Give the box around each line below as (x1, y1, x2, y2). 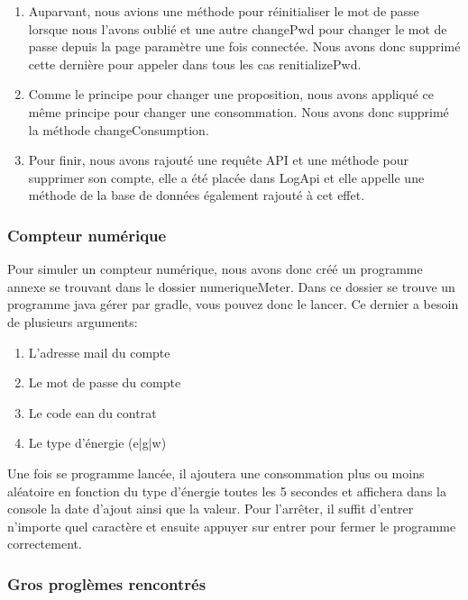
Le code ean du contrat (28, 403, 157, 422)
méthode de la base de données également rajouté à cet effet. (28, 186, 365, 205)
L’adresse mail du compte (28, 342, 170, 361)
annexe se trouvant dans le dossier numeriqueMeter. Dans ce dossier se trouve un (7, 277, 455, 295)
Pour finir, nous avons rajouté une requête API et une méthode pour (28, 150, 408, 169)
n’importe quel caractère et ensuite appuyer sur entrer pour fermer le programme (7, 516, 456, 535)
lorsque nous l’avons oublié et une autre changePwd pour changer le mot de (28, 19, 447, 38)
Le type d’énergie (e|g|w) (28, 433, 167, 452)
